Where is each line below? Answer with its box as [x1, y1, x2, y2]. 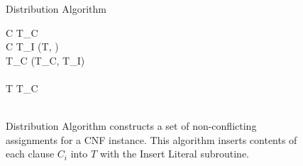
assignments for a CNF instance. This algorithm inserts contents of [6, 132, 297, 147]
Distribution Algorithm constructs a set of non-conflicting [6, 118, 257, 133]
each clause [6, 146, 55, 161]
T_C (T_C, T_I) [6, 52, 85, 67]
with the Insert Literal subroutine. [99, 146, 249, 161]
